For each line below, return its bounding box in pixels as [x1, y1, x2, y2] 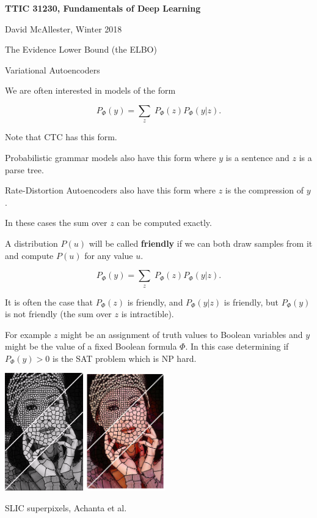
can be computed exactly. [117, 216, 212, 229]
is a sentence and [225, 151, 290, 163]
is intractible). [121, 307, 174, 320]
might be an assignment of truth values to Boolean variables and [60, 328, 303, 340]
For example [5, 328, 51, 340]
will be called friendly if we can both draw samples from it [89, 236, 313, 249]
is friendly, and [127, 295, 183, 308]
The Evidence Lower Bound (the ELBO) [5, 43, 157, 56]
